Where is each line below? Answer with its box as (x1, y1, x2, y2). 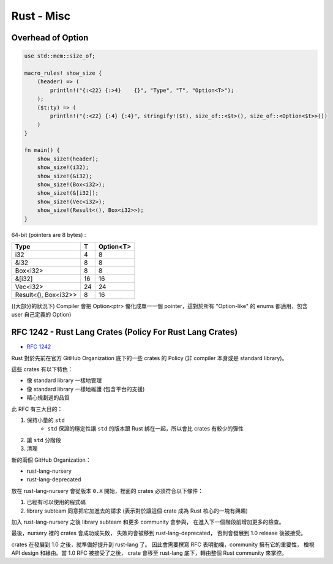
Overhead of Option (11, 32, 89, 43)
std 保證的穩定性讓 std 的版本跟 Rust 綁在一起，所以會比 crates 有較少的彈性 (47, 425, 244, 432)
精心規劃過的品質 (26, 394, 70, 401)
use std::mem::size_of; (24, 53, 96, 59)
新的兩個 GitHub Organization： (11, 456, 91, 464)
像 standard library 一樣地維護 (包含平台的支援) (26, 385, 145, 393)
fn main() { (24, 147, 61, 154)
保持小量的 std (26, 416, 65, 424)
